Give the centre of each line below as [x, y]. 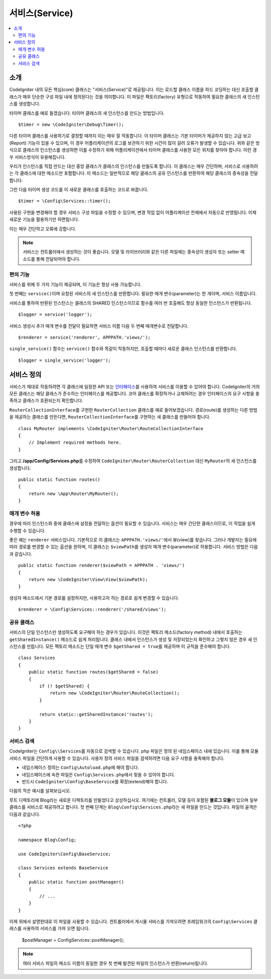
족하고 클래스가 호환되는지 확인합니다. [46, 400]
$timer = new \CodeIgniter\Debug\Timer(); [71, 124]
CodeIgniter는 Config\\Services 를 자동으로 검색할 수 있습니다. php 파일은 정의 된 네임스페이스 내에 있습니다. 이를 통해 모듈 [134, 751]
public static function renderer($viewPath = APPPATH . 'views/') [102, 565]
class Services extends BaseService [63, 868]
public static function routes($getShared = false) [93, 672]
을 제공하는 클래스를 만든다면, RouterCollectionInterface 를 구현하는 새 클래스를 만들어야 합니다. [110, 417]
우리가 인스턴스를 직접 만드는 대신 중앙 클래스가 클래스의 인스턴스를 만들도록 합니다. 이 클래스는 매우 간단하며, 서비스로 [125, 166]
